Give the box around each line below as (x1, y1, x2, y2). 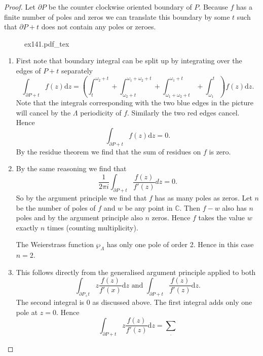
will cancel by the (16, 107, 71, 117)
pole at (16, 306, 38, 317)
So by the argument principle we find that (16, 192, 147, 203)
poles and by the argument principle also (16, 212, 143, 223)
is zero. (209, 146, 231, 156)
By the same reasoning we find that (16, 163, 127, 174)
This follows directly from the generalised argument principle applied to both (16, 266, 256, 277)
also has (222, 202, 247, 213)
